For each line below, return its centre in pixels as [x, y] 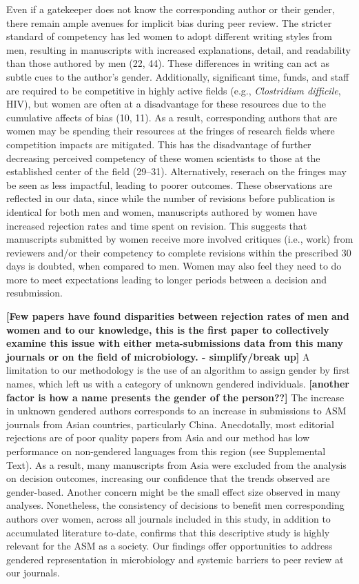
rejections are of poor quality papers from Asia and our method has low [158, 437]
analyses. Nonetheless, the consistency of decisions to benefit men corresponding [175, 505]
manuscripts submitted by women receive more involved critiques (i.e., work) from [180, 239]
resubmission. [34, 293]
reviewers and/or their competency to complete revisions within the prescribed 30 [179, 252]
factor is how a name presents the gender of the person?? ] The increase [175, 397]
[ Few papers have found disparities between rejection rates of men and [178, 316]
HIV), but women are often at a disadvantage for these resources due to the [166, 104]
